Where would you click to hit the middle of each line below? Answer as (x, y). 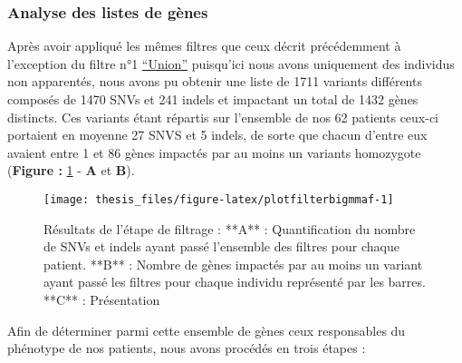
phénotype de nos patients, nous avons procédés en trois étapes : (187, 348)
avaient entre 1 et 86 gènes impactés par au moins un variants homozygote (214, 152)
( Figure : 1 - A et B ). (71, 170)
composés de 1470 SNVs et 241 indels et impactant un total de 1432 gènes (213, 99)
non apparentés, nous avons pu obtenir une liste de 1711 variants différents (215, 81)
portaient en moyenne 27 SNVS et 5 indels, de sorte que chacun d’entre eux (217, 135)
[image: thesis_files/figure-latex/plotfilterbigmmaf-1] (219, 199)
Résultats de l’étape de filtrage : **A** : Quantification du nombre (230, 228)
